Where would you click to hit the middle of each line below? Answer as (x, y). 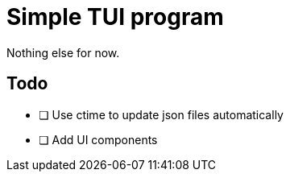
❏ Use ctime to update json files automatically (161, 114)
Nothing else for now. (63, 52)
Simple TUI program (115, 17)
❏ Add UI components (98, 139)
